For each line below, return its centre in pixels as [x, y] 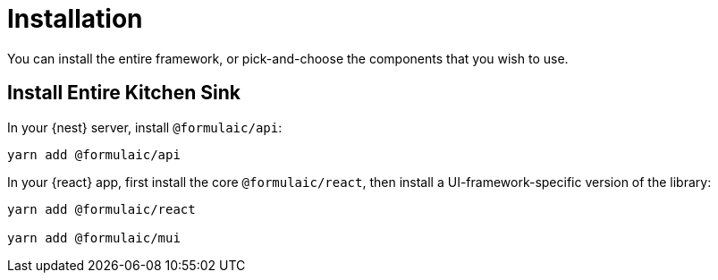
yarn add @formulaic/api [94, 154]
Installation [75, 19]
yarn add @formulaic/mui [94, 238]
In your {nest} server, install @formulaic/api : [145, 127]
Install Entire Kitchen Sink [124, 93]
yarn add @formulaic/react [101, 209]
